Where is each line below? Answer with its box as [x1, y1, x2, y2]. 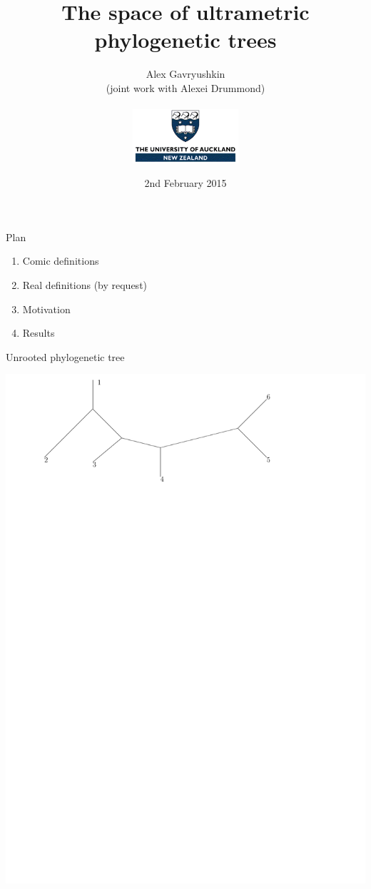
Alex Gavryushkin [146, 66, 225, 81]
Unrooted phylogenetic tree [6, 349, 125, 364]
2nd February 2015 [144, 176, 227, 190]
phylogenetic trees [94, 25, 277, 54]
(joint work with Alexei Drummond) [106, 80, 265, 95]
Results [22, 325, 55, 340]
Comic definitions [22, 253, 99, 268]
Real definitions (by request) [22, 278, 148, 293]
